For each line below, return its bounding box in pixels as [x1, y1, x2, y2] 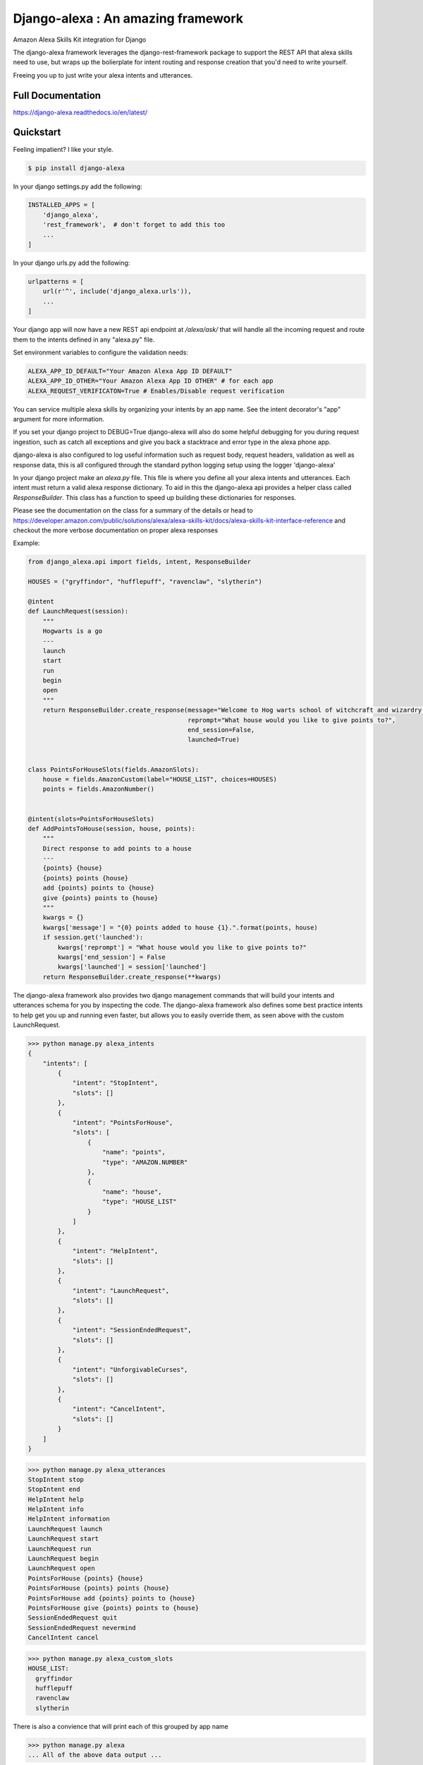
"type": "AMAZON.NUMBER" [102, 1158, 188, 1166]
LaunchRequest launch [27, 1525, 103, 1533]
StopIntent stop [27, 1476, 85, 1483]
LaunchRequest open [27, 1564, 95, 1572]
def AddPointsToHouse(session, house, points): [27, 825, 195, 832]
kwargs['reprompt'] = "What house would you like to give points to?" [57, 943, 307, 951]
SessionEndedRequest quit [27, 1614, 118, 1622]
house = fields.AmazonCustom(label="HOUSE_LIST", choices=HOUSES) [42, 775, 278, 783]
